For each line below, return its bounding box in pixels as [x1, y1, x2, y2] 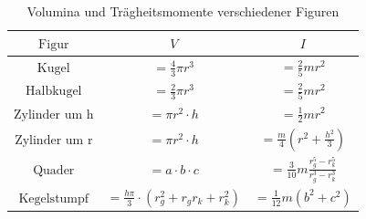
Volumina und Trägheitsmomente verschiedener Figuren [26, 2, 340, 20]
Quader [33, 164, 75, 178]
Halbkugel [26, 85, 82, 99]
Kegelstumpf [18, 193, 89, 206]
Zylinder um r [15, 134, 93, 148]
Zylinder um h [14, 108, 94, 121]
